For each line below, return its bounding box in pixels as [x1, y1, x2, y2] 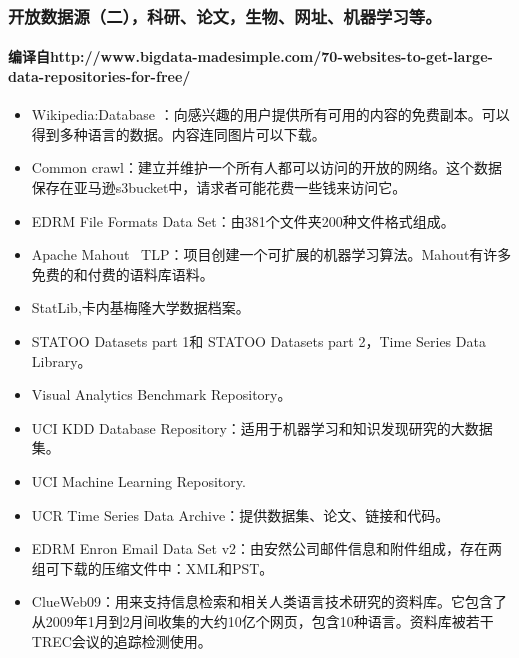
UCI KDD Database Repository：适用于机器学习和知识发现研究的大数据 [31, 417, 493, 438]
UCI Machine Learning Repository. [31, 470, 246, 491]
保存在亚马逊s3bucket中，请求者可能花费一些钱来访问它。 [31, 177, 407, 198]
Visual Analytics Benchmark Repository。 [31, 384, 292, 405]
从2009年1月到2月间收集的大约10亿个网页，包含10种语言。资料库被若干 [31, 610, 494, 631]
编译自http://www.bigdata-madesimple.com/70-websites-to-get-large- [8, 46, 493, 67]
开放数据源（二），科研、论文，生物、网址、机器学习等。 [8, 3, 442, 28]
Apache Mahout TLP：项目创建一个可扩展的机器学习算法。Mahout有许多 [31, 244, 512, 265]
